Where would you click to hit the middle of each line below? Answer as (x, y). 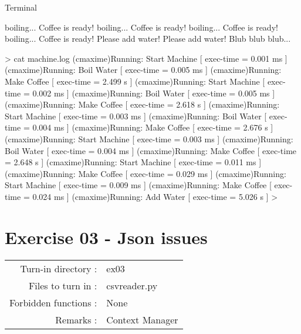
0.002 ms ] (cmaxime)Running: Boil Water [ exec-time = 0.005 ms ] (154, 93)
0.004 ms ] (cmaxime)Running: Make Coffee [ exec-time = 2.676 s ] (153, 127)
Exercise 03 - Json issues (106, 237)
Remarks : (76, 319)
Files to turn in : (63, 285)
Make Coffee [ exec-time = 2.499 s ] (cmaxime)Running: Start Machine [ (135, 81)
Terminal (21, 7)
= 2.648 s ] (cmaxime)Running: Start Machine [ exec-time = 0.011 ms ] (133, 162)
